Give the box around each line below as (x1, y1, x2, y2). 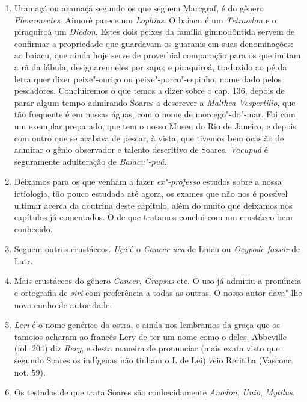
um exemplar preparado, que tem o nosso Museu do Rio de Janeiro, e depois (14, 119, 296, 132)
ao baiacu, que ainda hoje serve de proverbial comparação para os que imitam (14, 49, 301, 61)
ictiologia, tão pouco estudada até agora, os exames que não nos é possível (14, 187, 288, 199)
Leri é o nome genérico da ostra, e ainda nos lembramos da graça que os (14, 318, 280, 331)
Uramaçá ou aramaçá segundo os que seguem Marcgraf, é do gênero (14, 2, 264, 14)
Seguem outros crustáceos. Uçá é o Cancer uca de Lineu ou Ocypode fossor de (14, 243, 300, 255)
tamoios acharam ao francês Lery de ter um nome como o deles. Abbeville (14, 330, 287, 342)
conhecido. (14, 222, 53, 235)
